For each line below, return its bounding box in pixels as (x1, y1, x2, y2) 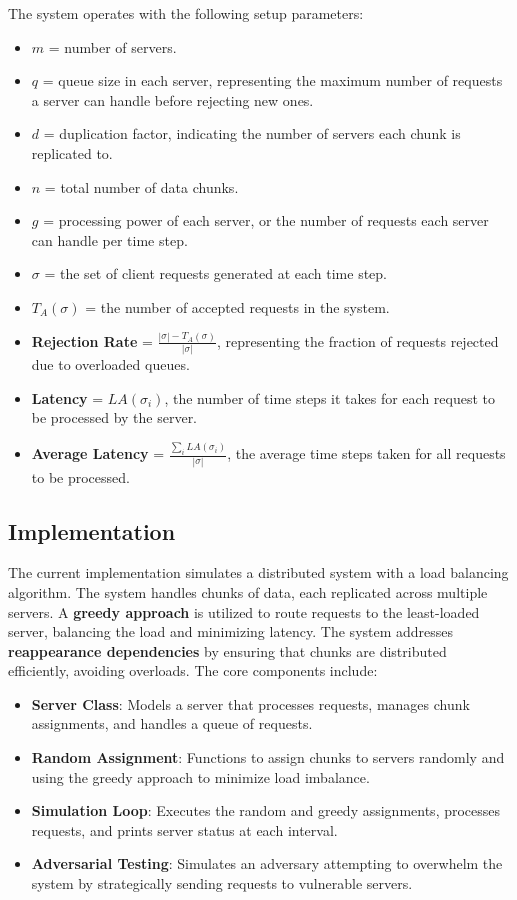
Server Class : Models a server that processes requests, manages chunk (31, 693, 470, 714)
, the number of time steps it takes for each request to (164, 387, 495, 408)
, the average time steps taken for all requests (227, 443, 506, 464)
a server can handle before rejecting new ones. (31, 89, 314, 110)
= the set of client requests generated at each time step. (44, 263, 387, 284)
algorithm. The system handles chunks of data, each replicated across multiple (8, 581, 488, 602)
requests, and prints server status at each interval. (31, 819, 338, 840)
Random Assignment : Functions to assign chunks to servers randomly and (31, 747, 505, 768)
